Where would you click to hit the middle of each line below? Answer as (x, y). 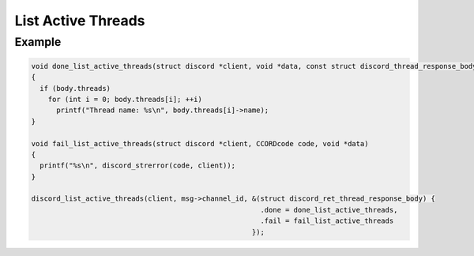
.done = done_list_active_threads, (329, 210)
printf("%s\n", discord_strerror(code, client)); (138, 166)
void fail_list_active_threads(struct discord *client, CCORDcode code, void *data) (200, 143)
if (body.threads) (75, 88)
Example (38, 42)
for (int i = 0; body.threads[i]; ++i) (125, 99)
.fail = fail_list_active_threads (327, 221)
